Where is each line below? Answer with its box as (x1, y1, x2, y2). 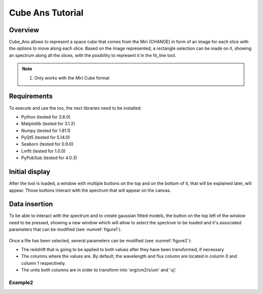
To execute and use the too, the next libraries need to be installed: (9, 105, 142, 111)
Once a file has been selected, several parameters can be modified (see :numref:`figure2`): (9, 237, 192, 243)
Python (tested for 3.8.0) (21, 114, 71, 119)
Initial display (9, 168, 51, 176)
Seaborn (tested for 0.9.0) (21, 141, 74, 147)
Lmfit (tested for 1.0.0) (21, 148, 66, 154)
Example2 (9, 279, 34, 286)
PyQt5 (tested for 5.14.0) (21, 135, 70, 140)
